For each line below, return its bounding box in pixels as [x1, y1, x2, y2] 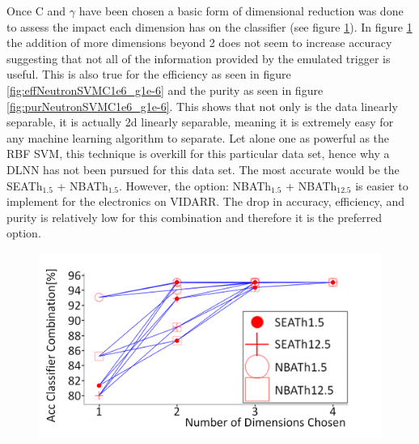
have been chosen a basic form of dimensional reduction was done [78, 2, 404, 19]
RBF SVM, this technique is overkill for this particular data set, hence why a [6, 145, 390, 162]
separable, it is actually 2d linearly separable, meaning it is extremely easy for [6, 113, 394, 130]
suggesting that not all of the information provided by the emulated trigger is [6, 49, 391, 66]
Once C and [6, 2, 66, 19]
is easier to [355, 177, 408, 194]
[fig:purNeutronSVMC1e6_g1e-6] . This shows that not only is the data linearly [6, 97, 398, 114]
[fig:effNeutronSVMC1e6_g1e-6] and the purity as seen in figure [6, 81, 324, 98]
